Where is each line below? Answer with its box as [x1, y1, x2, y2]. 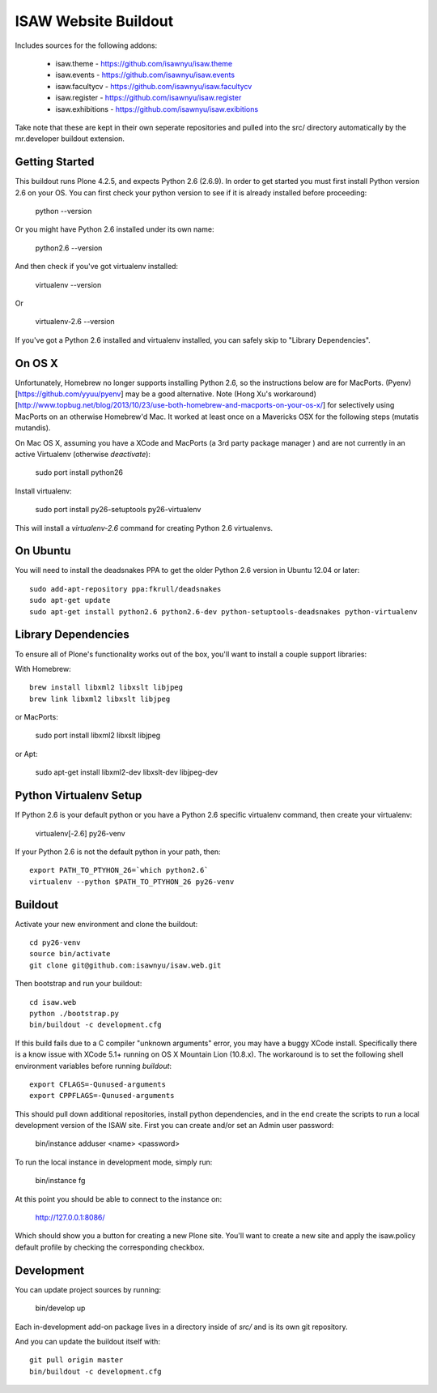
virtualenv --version [35, 280, 102, 289]
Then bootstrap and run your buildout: [15, 979, 142, 989]
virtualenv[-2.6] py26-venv [35, 828, 125, 838]
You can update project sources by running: [15, 1284, 162, 1294]
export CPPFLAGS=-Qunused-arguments [29, 1091, 175, 1100]
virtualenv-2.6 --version [35, 317, 115, 327]
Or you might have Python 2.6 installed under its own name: [15, 224, 214, 234]
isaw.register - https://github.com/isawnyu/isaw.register [55, 93, 242, 103]
